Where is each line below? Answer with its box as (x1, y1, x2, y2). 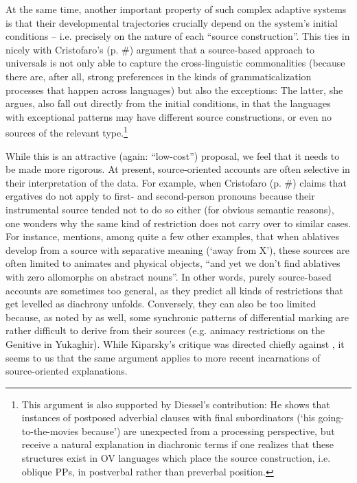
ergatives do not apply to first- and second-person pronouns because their (5, 189, 315, 203)
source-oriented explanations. (5, 364, 128, 378)
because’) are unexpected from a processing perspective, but (81, 423, 335, 438)
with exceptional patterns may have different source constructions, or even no (5, 109, 332, 123)
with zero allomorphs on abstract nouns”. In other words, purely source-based (5, 269, 332, 283)
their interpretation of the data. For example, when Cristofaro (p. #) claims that (5, 175, 347, 189)
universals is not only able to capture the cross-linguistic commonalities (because (5, 56, 345, 70)
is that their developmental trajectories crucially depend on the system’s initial (5, 15, 338, 30)
